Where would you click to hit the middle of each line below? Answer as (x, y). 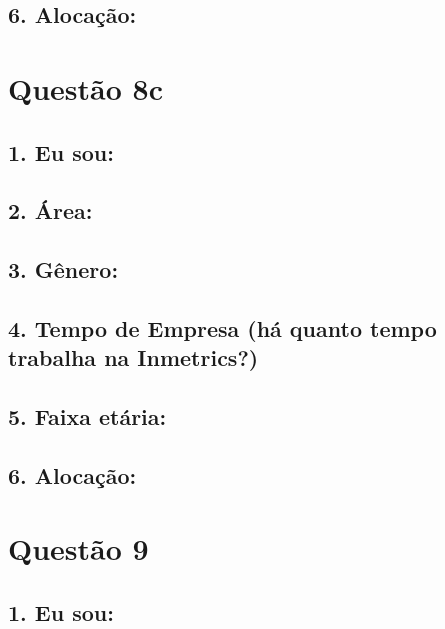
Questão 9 (78, 548)
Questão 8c (85, 87)
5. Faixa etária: (87, 416)
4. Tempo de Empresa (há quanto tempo (222, 327)
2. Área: (50, 210)
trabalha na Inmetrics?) (133, 357)
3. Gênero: (63, 269)
